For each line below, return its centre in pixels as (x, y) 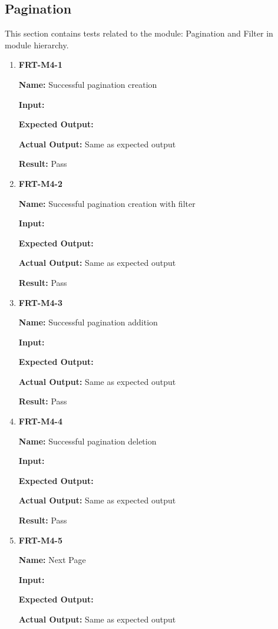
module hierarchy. (37, 45)
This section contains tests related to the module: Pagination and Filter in (139, 33)
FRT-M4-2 (40, 183)
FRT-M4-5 (40, 540)
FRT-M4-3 (40, 302)
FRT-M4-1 (40, 65)
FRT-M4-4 (40, 421)
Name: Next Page (52, 560)
